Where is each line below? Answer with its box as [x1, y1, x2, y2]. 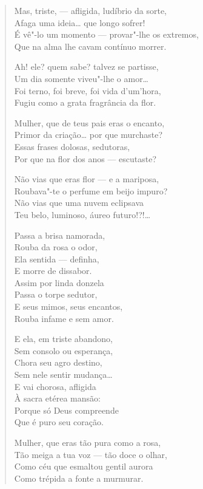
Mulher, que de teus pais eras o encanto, [14, 116, 165, 129]
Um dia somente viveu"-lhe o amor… [14, 72, 148, 84]
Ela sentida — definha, [14, 252, 99, 265]
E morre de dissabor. [14, 264, 92, 277]
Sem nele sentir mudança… [14, 368, 113, 381]
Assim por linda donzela [14, 276, 104, 289]
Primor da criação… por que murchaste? [14, 128, 163, 141]
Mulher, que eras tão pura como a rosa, [14, 436, 161, 448]
